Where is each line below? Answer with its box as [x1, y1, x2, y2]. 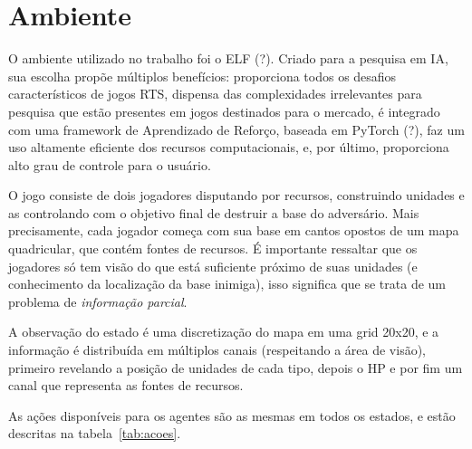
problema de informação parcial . [8, 291, 188, 310]
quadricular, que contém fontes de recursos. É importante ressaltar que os [8, 239, 418, 258]
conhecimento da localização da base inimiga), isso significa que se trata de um [8, 274, 446, 293]
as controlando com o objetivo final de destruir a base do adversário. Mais [8, 203, 419, 222]
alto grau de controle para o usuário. [8, 155, 211, 174]
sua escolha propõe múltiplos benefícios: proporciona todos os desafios [8, 66, 397, 85]
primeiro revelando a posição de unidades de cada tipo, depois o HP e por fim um [8, 358, 463, 377]
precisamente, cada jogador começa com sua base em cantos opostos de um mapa [8, 221, 459, 240]
